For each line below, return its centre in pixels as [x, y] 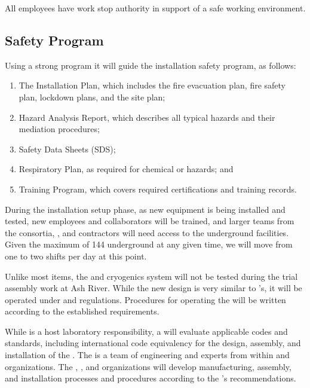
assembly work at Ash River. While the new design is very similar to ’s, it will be [154, 288]
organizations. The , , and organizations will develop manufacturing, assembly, [148, 366]
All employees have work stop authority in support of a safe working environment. [155, 8]
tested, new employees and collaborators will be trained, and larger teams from [150, 221]
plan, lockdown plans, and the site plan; [92, 97]
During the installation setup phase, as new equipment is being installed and [145, 209]
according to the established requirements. [82, 311]
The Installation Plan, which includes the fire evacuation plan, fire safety [152, 85]
